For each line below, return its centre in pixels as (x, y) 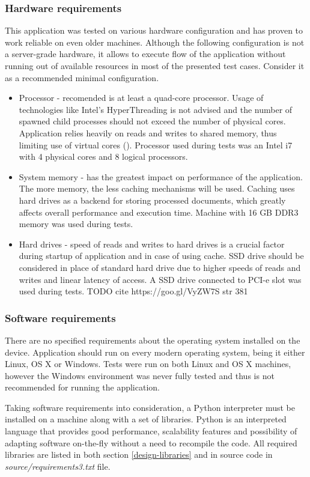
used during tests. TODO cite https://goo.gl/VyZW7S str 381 (133, 291)
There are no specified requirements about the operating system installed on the (153, 340)
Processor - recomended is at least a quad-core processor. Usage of (141, 98)
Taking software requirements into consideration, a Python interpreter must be (150, 407)
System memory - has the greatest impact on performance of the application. (161, 176)
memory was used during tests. (76, 224)
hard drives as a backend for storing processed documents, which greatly (152, 200)
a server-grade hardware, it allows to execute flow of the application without (145, 54)
